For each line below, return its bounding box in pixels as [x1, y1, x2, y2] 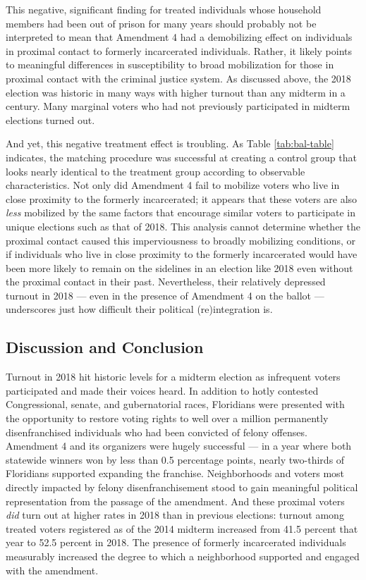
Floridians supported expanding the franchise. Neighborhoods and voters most [6, 466, 345, 481]
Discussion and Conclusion [6, 336, 204, 358]
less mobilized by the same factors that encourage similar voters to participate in [6, 205, 356, 220]
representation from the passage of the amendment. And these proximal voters [6, 493, 345, 508]
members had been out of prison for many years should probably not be [6, 16, 317, 30]
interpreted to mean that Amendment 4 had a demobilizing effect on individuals [6, 30, 353, 44]
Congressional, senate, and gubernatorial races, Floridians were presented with [6, 397, 345, 412]
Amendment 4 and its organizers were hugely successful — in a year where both [6, 438, 352, 453]
